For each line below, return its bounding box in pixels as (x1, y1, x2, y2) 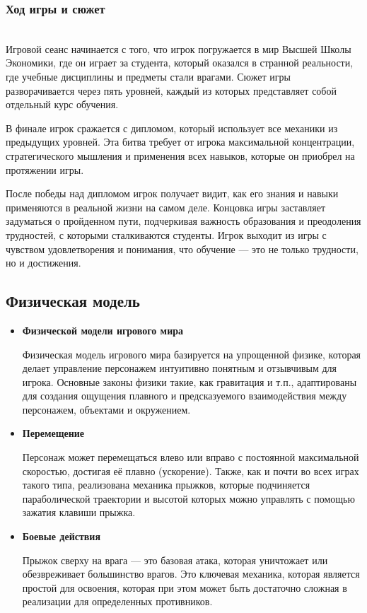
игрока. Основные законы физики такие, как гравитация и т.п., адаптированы (22, 374, 357, 389)
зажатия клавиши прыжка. (22, 505, 136, 520)
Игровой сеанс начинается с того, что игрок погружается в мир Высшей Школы (6, 41, 351, 56)
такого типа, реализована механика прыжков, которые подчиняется (22, 477, 310, 492)
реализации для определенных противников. (22, 594, 213, 609)
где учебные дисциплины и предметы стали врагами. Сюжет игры (6, 69, 291, 83)
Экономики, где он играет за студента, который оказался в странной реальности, (6, 55, 354, 70)
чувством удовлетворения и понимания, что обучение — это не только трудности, (6, 241, 359, 256)
